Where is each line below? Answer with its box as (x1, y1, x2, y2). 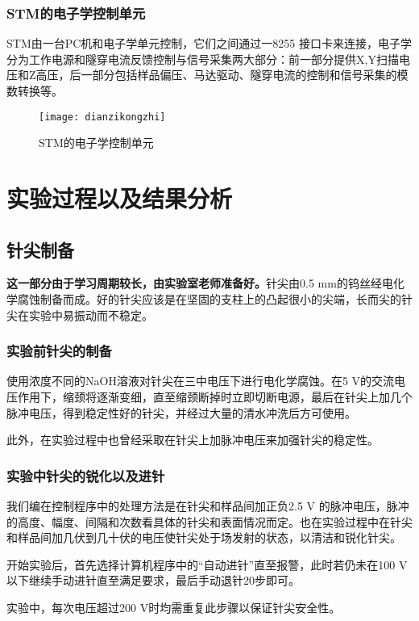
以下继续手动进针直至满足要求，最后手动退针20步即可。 (6, 572, 300, 589)
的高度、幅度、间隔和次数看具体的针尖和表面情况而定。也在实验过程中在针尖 (6, 513, 413, 530)
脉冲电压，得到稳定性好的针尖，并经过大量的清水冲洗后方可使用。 (6, 404, 356, 421)
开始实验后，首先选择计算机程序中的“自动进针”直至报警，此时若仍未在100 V (6, 556, 408, 573)
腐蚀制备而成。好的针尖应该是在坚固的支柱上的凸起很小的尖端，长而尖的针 (17, 291, 413, 308)
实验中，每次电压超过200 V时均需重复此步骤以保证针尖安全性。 (6, 598, 341, 615)
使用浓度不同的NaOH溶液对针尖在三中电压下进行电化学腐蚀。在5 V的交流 (6, 372, 395, 389)
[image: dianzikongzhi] (39, 111, 166, 123)
